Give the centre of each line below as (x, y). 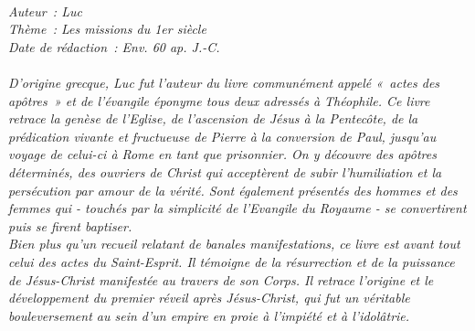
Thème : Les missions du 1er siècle (107, 29)
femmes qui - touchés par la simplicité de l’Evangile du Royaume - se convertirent (237, 208)
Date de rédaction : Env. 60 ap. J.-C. (114, 46)
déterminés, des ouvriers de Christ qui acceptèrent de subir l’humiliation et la (225, 171)
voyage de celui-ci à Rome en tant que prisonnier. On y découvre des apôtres (222, 154)
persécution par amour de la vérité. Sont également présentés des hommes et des (233, 190)
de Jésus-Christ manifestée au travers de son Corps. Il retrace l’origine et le (221, 279)
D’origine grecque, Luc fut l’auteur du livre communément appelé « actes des (224, 82)
